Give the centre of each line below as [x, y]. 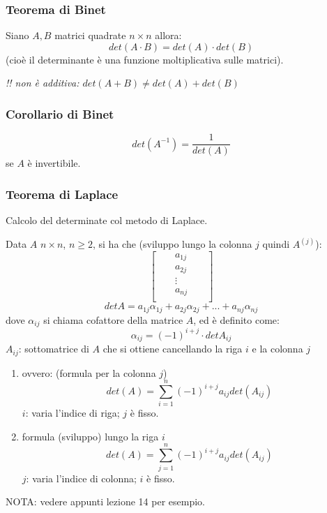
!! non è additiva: [43, 83]
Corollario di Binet [60, 113]
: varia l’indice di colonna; [81, 478]
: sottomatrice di [54, 349]
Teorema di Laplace [62, 194]
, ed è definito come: [236, 319]
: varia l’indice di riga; [73, 413]
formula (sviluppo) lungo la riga [90, 436]
